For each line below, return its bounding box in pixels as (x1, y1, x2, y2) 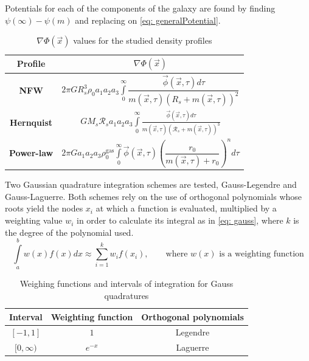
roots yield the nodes (5, 202, 83, 215)
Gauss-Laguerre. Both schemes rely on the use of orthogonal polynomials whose (5, 190, 302, 202)
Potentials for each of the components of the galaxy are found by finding (5, 2, 276, 14)
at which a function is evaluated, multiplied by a (95, 202, 277, 215)
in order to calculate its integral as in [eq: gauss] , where (77, 214, 283, 227)
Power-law (9, 146, 54, 159)
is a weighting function (219, 250, 304, 259)
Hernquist (10, 115, 53, 128)
